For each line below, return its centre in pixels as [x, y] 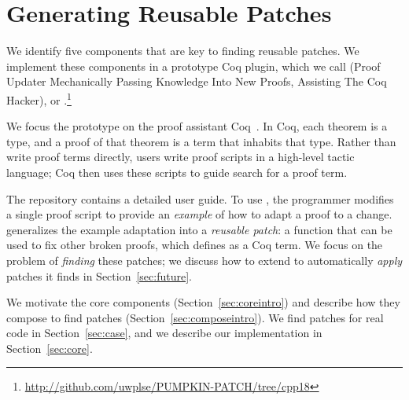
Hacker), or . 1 [39, 98]
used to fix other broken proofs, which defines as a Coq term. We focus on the [195, 245]
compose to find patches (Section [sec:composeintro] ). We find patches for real [195, 317]
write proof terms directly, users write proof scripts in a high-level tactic [181, 157]
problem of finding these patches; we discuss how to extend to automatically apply [204, 260]
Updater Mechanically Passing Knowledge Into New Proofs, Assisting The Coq [197, 81]
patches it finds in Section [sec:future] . [99, 275]
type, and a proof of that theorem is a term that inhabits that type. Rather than [201, 141]
